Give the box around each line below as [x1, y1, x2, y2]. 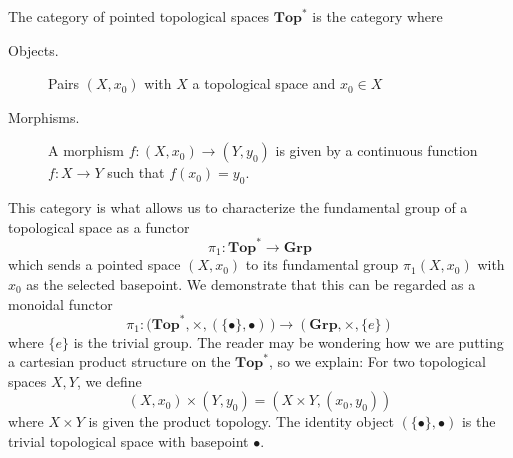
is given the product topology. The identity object [88, 411, 394, 432]
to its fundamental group [245, 254, 399, 275]
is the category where [312, 6, 443, 26]
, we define [76, 370, 142, 391]
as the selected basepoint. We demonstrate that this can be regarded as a [26, 273, 476, 294]
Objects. [8, 39, 59, 60]
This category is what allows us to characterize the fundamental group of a [8, 197, 468, 218]
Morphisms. [8, 106, 80, 127]
